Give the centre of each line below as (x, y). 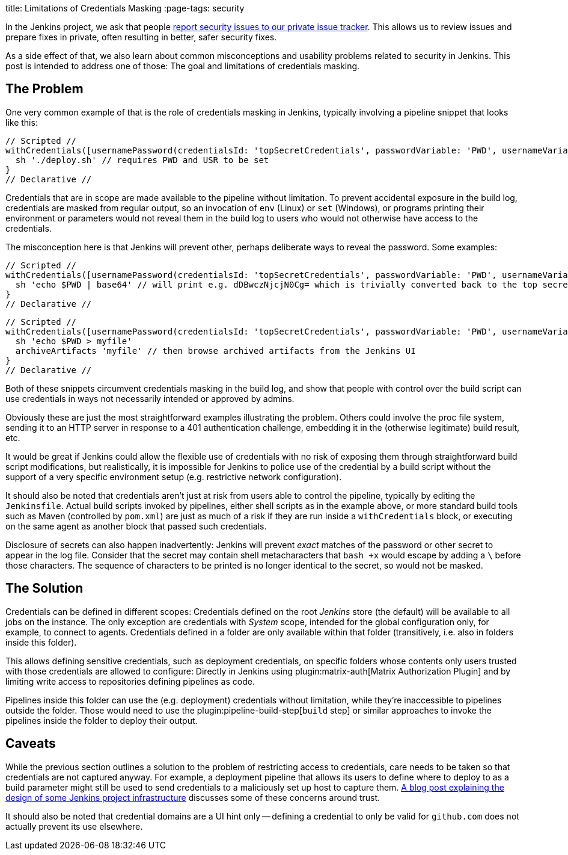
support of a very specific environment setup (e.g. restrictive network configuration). (174, 477)
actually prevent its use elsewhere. (74, 826)
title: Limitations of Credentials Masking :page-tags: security (125, 8)
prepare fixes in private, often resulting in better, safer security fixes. (141, 37)
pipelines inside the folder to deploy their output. (102, 720)
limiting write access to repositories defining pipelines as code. (130, 681)
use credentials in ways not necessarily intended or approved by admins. (150, 398)
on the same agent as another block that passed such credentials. (136, 526)
